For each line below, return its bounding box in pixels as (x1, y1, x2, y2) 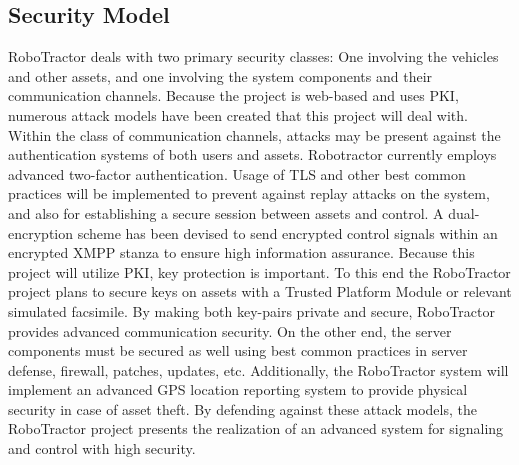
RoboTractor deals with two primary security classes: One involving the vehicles (8, 46, 499, 67)
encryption (8, 222, 74, 243)
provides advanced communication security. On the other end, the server (8, 320, 452, 341)
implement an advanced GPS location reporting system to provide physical (8, 379, 468, 400)
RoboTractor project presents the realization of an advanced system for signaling (8, 418, 504, 439)
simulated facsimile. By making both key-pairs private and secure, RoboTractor (8, 300, 496, 321)
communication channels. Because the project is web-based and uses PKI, (8, 85, 459, 106)
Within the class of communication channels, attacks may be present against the (8, 124, 501, 145)
